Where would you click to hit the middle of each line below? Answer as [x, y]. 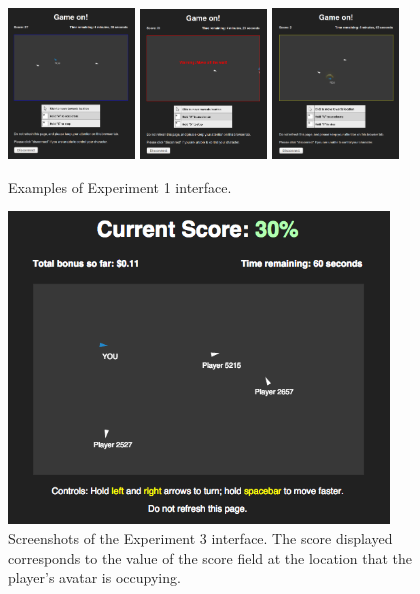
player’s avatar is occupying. [94, 577]
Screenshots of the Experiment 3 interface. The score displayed [200, 537]
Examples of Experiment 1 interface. [120, 186]
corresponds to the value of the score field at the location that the [210, 557]
